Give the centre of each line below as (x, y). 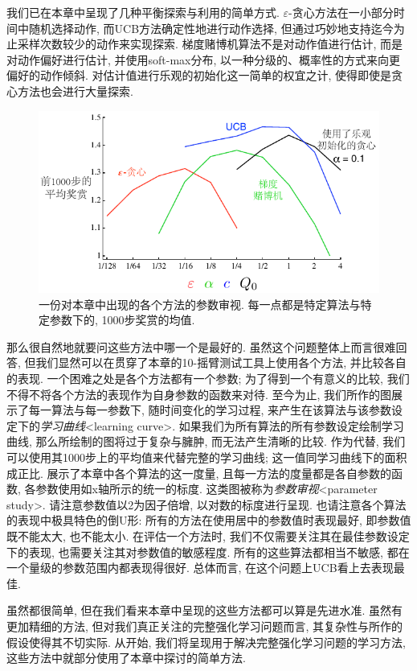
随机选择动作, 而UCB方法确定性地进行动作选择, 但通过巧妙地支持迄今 (211, 28)
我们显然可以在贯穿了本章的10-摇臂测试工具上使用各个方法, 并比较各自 (221, 362)
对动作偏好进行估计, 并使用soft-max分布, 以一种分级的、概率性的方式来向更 (204, 59)
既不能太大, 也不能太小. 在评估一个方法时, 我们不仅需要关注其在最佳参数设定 (208, 535)
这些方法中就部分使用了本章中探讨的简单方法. (126, 658)
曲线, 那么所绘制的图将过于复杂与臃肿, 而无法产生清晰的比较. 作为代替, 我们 (206, 441)
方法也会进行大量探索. (75, 91)
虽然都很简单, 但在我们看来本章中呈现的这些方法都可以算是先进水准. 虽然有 (205, 610)
